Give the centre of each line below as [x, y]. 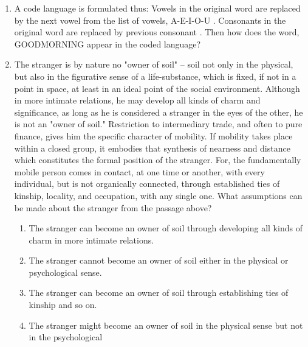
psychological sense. [65, 272]
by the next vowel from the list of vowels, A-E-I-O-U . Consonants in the [150, 20]
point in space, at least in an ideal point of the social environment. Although [157, 88]
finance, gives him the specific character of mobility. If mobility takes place [153, 135]
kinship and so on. [63, 305]
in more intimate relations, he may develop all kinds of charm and [137, 100]
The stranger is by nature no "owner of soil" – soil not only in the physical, [154, 64]
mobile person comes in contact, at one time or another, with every [139, 171]
